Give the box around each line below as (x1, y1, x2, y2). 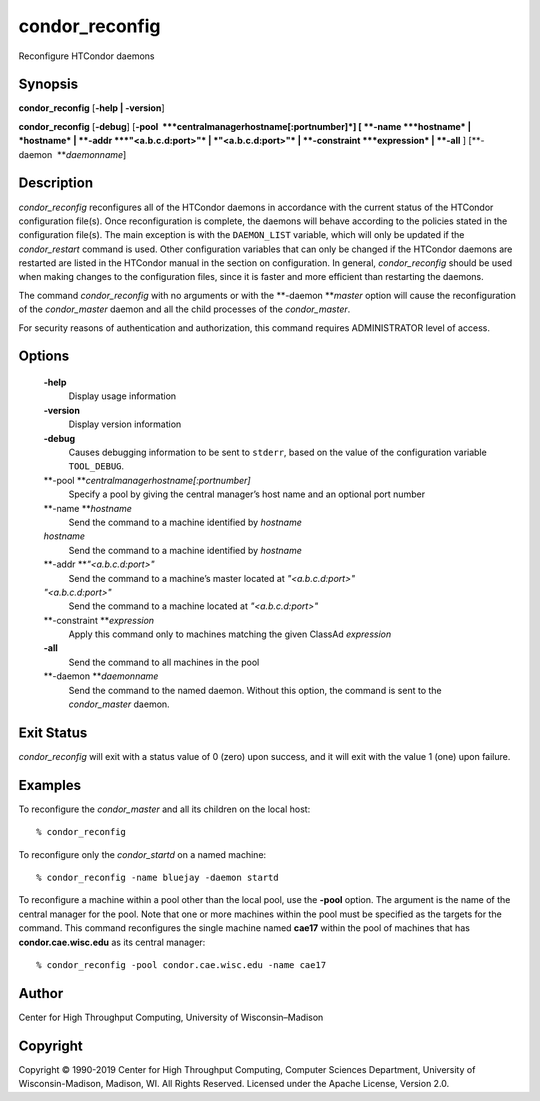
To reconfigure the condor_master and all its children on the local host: (18, 803, 311, 815)
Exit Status (18, 724, 88, 741)
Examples (18, 776, 82, 794)
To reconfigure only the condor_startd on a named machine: (18, 848, 267, 860)
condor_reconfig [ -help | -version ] (18, 102, 165, 114)
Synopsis (18, 76, 79, 93)
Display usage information (68, 390, 177, 402)
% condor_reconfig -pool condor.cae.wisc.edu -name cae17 (36, 959, 327, 970)
